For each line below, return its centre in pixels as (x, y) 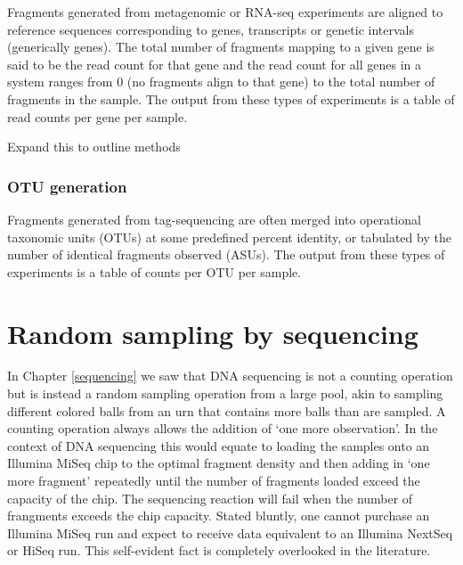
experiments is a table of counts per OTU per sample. (154, 271)
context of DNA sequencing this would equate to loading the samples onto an (219, 445)
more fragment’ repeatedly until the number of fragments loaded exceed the (214, 481)
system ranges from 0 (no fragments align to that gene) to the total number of (221, 82)
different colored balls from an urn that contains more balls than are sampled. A (227, 410)
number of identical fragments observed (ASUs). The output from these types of (226, 254)
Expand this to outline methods (94, 147)
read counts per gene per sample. (97, 116)
